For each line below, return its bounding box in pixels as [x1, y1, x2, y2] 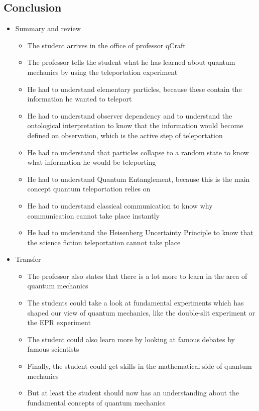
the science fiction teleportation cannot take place [27, 237, 181, 247]
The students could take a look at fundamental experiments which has [27, 297, 244, 308]
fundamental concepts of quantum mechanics [27, 397, 166, 407]
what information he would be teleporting [27, 157, 156, 167]
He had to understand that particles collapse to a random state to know [27, 147, 249, 157]
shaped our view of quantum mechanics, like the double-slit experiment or [27, 307, 255, 318]
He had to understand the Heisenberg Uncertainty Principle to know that [27, 227, 253, 238]
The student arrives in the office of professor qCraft [27, 40, 186, 50]
